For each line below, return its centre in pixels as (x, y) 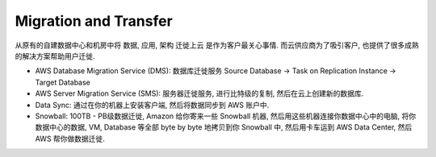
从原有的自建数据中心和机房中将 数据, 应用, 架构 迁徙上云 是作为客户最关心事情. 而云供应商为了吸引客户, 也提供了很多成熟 (217, 45)
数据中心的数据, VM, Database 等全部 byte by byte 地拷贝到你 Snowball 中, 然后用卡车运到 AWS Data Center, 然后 (224, 127)
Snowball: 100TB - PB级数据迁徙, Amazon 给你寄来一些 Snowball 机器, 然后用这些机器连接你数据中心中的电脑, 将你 (226, 116)
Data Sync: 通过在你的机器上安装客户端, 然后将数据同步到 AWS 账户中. (152, 105)
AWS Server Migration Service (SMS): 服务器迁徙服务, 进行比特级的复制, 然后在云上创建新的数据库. (199, 93)
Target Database (63, 82)
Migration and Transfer (94, 21)
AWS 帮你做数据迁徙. (70, 138)
